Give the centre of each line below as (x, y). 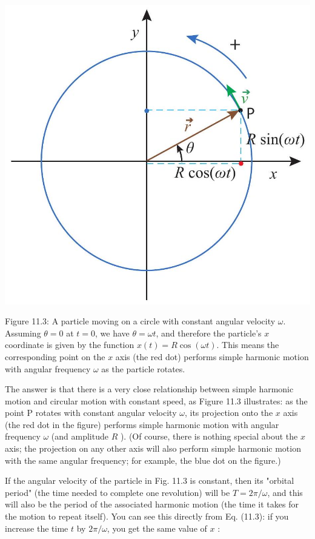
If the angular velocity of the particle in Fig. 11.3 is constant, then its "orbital (150, 480)
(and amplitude (80, 436)
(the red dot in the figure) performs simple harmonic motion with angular (142, 424)
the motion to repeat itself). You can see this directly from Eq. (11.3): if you (147, 516)
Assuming (23, 333)
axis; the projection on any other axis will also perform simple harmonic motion (153, 448)
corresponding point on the (55, 356)
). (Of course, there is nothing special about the (209, 436)
